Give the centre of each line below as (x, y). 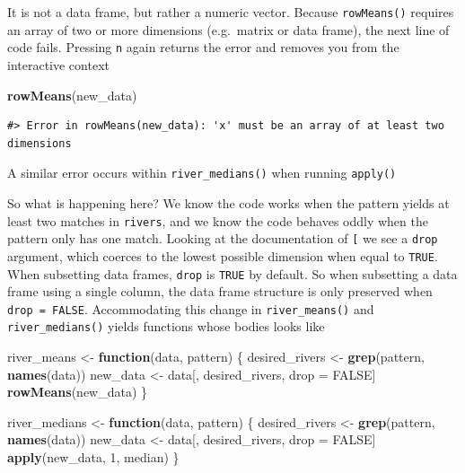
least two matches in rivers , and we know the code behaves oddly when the (218, 220)
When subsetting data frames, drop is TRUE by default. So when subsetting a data (232, 273)
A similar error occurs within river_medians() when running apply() (202, 173)
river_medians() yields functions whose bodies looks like (166, 326)
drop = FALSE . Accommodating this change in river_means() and (191, 308)
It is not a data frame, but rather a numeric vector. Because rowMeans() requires (231, 12)
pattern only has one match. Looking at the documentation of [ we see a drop (223, 238)
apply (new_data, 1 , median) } (93, 457)
